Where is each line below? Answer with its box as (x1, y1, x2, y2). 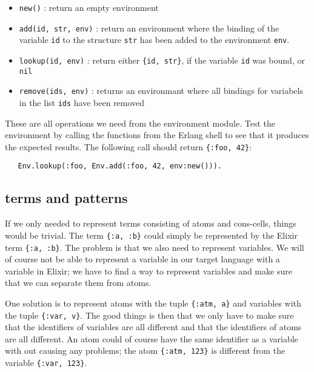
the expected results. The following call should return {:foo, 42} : (5, 140, 252, 153)
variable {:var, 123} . (5, 356, 87, 369)
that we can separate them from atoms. (5, 276, 152, 289)
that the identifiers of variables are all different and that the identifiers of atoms (5, 321, 302, 333)
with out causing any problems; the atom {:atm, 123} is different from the (5, 344, 286, 357)
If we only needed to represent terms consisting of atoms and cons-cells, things (5, 217, 296, 230)
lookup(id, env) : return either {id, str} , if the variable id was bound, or (19, 53, 305, 66)
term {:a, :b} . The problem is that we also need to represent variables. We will (5, 241, 304, 253)
